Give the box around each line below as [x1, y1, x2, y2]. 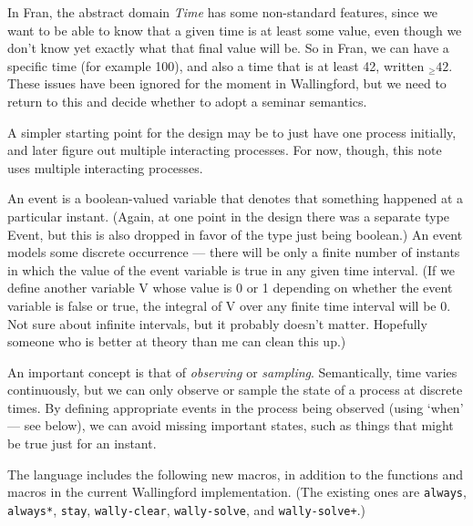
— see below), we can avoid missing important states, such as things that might [7, 416, 454, 435]
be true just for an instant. [7, 434, 157, 453]
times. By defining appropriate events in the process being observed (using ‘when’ [7, 397, 464, 417]
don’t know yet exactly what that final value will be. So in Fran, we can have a [7, 38, 449, 57]
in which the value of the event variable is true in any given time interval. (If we [7, 260, 455, 279]
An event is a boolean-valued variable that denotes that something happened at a [7, 189, 463, 208]
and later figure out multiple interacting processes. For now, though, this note [7, 140, 442, 160]
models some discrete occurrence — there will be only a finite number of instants [7, 242, 460, 262]
